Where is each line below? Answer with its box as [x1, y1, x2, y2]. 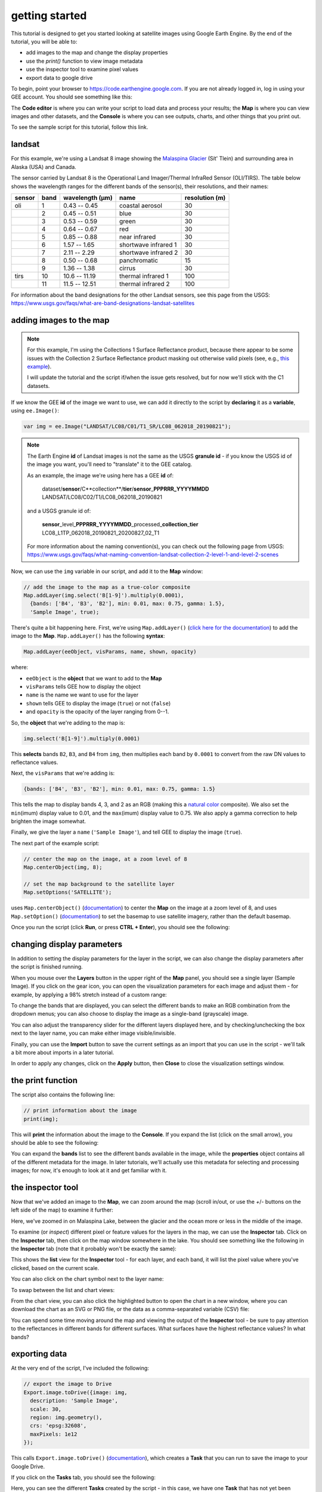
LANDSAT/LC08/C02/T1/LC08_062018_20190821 [42, 494, 162, 501]
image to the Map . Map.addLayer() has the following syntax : [11, 633, 165, 640]
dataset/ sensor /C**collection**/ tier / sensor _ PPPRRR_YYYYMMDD [42, 485, 209, 492]
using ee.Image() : [11, 407, 60, 414]
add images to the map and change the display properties [26, 49, 168, 56]
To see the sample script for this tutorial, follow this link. [11, 124, 148, 131]
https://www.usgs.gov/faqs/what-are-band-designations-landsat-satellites [11, 300, 195, 307]
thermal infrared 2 [119, 279, 170, 288]
